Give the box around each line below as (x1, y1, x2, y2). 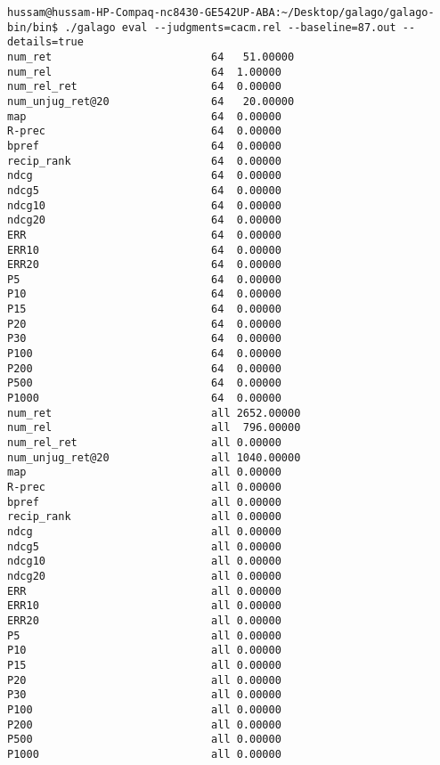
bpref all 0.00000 (7, 495, 281, 509)
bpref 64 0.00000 (7, 139, 281, 152)
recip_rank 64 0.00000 (7, 154, 281, 167)
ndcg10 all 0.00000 (7, 555, 281, 568)
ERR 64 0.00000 (7, 228, 281, 241)
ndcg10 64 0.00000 (7, 199, 281, 212)
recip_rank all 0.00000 (7, 510, 281, 524)
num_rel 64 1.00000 (7, 65, 281, 78)
